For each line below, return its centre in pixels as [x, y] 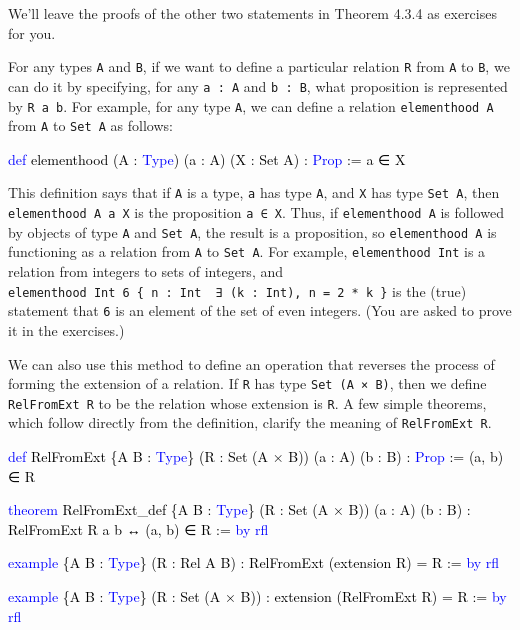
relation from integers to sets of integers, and [146, 271]
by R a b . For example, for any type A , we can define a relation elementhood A [251, 105]
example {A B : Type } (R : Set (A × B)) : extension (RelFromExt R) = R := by [257, 596]
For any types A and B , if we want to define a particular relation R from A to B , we [259, 66]
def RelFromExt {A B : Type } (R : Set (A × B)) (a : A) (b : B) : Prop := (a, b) [256, 456]
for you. [32, 32]
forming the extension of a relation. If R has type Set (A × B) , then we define [247, 383]
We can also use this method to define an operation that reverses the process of [251, 363]
